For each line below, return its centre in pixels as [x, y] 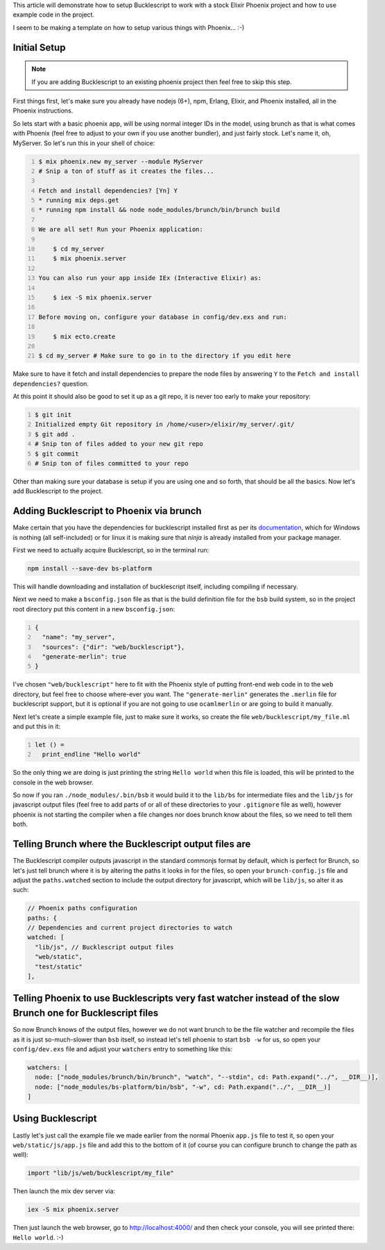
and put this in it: [37, 726]
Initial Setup [39, 48]
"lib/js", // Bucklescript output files [104, 947]
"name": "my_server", [79, 637]
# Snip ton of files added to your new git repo [119, 444]
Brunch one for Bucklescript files [86, 1013]
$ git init [53, 415]
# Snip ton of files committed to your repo [112, 463]
